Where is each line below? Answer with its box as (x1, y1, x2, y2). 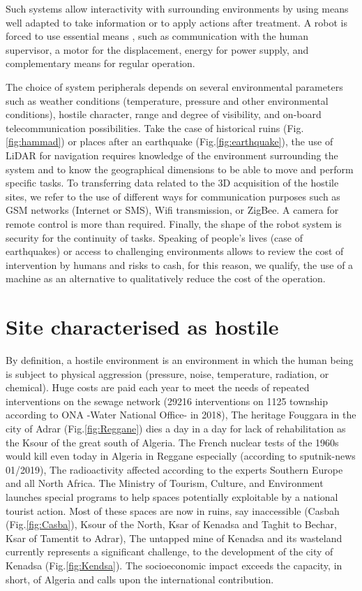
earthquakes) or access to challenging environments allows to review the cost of (6, 244, 344, 258)
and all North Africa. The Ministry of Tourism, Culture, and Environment (6, 476, 324, 490)
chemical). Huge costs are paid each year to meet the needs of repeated (6, 380, 310, 395)
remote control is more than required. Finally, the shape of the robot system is (6, 216, 342, 231)
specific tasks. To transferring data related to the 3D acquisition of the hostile (6, 175, 339, 190)
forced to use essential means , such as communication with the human (6, 29, 309, 43)
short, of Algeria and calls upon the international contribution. (6, 571, 274, 586)
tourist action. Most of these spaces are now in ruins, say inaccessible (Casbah (6, 503, 340, 518)
